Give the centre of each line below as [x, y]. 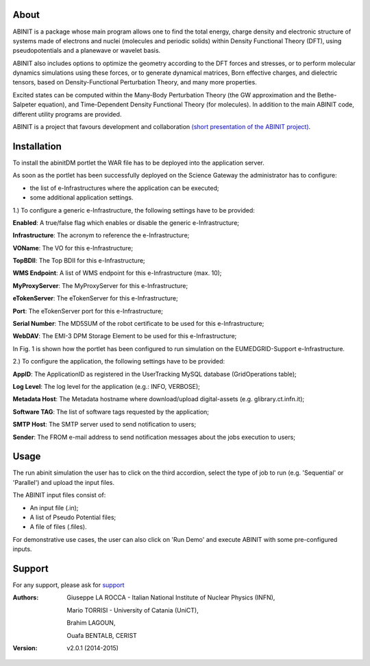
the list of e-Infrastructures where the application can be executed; [124, 188]
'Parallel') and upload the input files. [64, 482]
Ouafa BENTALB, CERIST [102, 635]
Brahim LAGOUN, [91, 623]
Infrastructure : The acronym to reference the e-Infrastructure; [101, 235]
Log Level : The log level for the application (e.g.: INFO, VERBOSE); [106, 386]
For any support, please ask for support [69, 585]
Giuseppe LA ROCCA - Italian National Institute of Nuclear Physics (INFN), [171, 597]
